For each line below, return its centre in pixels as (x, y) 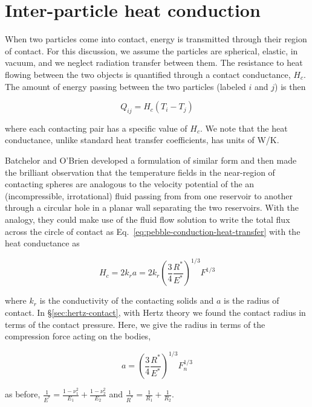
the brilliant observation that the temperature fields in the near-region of (140, 172)
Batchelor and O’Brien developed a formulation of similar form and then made (151, 160)
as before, (23, 394)
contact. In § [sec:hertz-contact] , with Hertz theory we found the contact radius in (155, 312)
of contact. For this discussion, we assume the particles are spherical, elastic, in (151, 50)
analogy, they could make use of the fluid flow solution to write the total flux (148, 220)
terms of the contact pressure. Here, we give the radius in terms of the (135, 324)
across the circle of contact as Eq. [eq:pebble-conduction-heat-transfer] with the (153, 231)
